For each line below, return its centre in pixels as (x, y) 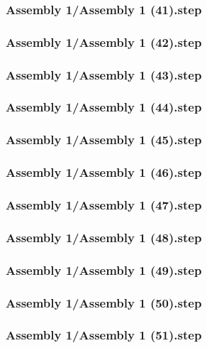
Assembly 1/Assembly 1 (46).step (104, 172)
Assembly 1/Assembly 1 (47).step (104, 204)
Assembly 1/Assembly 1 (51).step (104, 335)
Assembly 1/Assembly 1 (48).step (104, 237)
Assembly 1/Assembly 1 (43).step (104, 74)
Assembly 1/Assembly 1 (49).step (104, 270)
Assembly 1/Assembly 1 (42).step (104, 42)
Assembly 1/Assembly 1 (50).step (104, 302)
